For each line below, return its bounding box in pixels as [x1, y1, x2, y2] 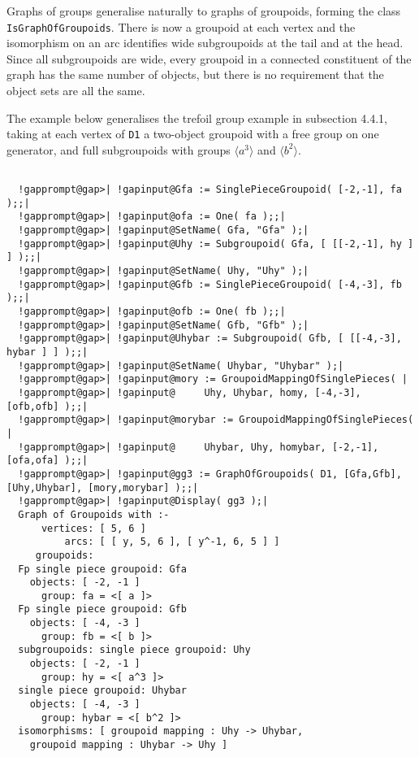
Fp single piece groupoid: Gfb [18, 603, 187, 616]
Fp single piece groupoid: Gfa [18, 563, 187, 575]
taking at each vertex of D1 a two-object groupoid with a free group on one [6, 125, 379, 142]
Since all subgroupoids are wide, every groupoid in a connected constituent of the [6, 50, 412, 67]
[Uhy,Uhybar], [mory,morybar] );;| [6, 481, 199, 494]
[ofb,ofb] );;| [6, 400, 89, 412]
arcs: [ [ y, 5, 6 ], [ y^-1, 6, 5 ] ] [64, 536, 280, 548]
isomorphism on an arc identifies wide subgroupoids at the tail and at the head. [6, 34, 404, 51]
